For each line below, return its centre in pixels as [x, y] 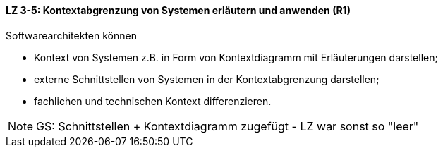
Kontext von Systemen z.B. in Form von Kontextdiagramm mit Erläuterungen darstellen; [236, 57]
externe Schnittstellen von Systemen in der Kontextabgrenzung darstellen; [207, 79]
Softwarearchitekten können [71, 35]
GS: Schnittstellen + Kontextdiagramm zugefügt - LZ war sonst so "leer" [227, 126]
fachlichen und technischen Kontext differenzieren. [153, 101]
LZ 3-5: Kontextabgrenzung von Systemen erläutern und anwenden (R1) [178, 10]
